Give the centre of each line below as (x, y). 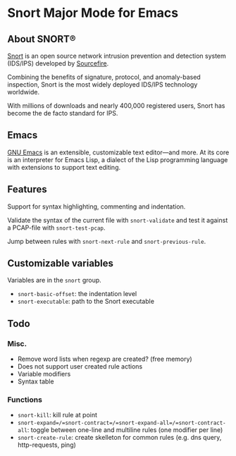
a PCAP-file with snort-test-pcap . (56, 228)
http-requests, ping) (46, 445)
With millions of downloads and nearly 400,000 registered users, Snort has (116, 106)
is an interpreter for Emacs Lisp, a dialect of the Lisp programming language (118, 159)
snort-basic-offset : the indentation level (77, 294)
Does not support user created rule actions (80, 366)
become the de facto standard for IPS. (63, 113)
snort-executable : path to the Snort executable (86, 302)
